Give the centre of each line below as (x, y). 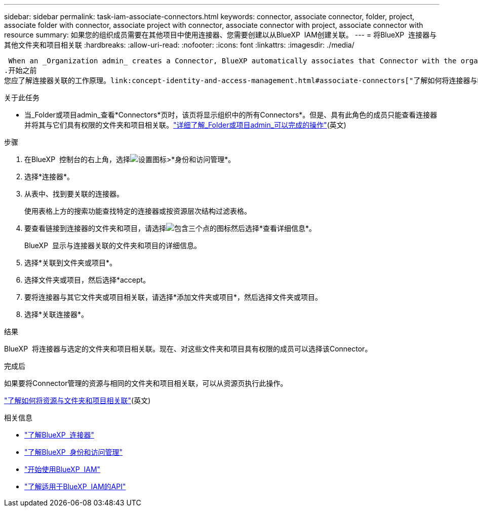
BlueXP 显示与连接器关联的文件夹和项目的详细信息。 (113, 245)
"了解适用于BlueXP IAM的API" (75, 486)
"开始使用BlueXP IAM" (63, 469)
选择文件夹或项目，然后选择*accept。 (87, 280)
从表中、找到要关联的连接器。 (74, 194)
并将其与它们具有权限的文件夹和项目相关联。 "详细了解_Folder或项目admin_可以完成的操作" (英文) (185, 125)
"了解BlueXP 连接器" (59, 435)
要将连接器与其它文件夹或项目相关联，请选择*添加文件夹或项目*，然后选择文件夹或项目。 (173, 297)
